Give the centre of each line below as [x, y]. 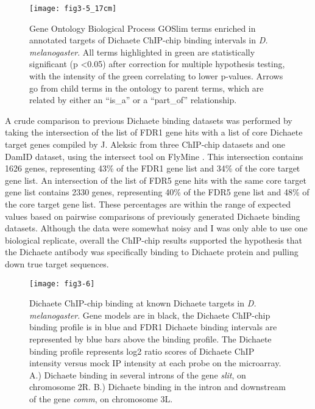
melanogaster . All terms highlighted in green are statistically [142, 52]
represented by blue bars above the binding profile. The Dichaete [150, 338]
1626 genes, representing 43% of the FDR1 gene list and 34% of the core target [153, 168]
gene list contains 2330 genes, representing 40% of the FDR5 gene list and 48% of [157, 192]
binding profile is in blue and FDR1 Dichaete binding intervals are [153, 327]
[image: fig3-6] [62, 284]
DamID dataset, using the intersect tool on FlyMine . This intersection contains [154, 156]
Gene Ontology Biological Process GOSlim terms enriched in [143, 28]
